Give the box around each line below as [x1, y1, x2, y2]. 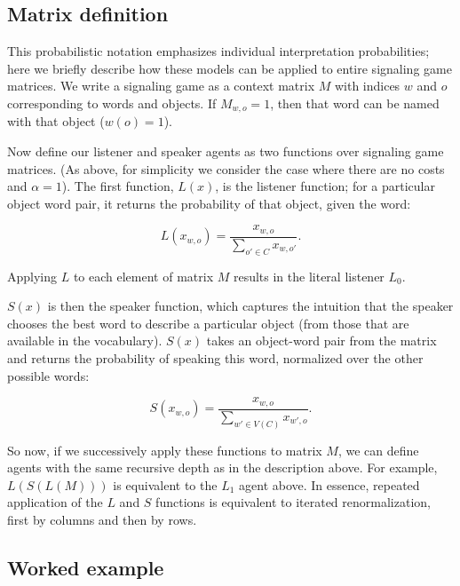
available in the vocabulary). [7, 331, 163, 350]
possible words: [7, 366, 90, 384]
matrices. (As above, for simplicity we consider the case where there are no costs [7, 159, 445, 178]
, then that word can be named [270, 93, 440, 112]
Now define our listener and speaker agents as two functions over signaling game [7, 142, 444, 161]
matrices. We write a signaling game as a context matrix [7, 76, 315, 95]
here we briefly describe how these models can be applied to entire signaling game [7, 59, 452, 77]
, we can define [337, 440, 419, 459]
